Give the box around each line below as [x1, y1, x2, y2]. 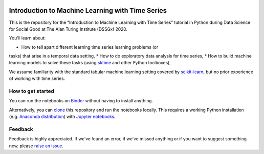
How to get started [9, 88, 55, 95]
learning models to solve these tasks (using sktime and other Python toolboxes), [9, 60, 171, 66]
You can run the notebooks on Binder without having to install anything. [9, 98, 154, 104]
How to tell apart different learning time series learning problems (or [21, 44, 158, 50]
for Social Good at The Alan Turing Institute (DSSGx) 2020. [9, 26, 128, 32]
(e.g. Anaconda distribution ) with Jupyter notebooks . [9, 114, 116, 119]
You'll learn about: [9, 35, 46, 41]
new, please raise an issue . [9, 143, 64, 149]
